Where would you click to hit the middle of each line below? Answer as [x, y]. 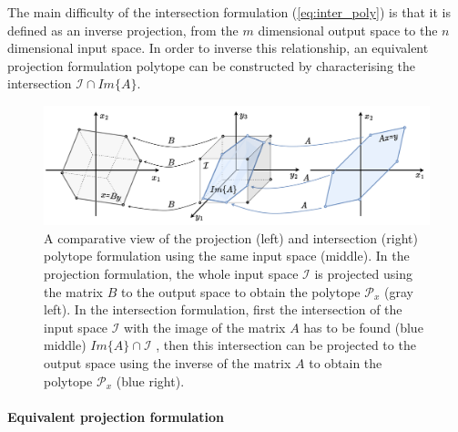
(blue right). [150, 381]
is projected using [363, 273]
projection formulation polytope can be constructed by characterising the [211, 65]
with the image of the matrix [205, 327]
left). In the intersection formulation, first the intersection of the [223, 309]
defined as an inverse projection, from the [123, 30]
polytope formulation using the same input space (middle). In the [227, 256]
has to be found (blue [363, 327]
